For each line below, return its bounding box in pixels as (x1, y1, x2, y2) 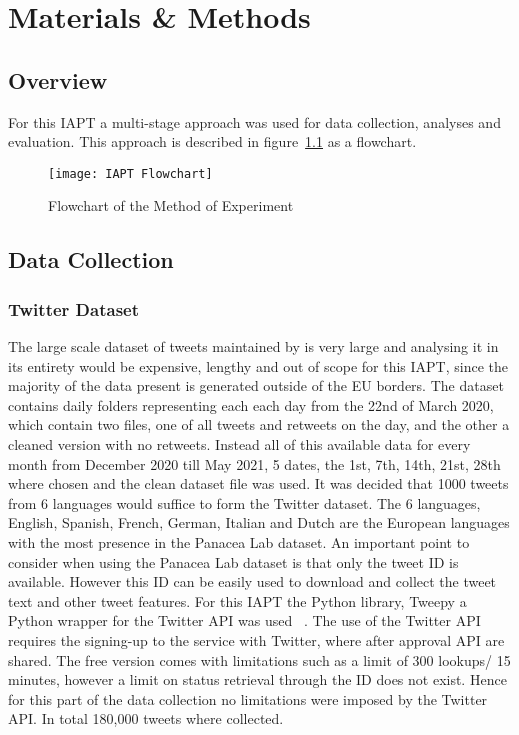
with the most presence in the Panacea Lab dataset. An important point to (8, 531, 470, 552)
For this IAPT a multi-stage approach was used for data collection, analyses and (8, 111, 501, 132)
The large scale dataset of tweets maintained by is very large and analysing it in (8, 336, 499, 357)
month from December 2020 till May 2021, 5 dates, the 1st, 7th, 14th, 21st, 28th (8, 453, 501, 474)
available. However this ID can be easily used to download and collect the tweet (8, 571, 497, 592)
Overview (8, 64, 108, 95)
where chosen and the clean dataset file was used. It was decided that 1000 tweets (8, 473, 509, 494)
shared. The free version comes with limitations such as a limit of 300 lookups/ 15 (8, 649, 511, 670)
